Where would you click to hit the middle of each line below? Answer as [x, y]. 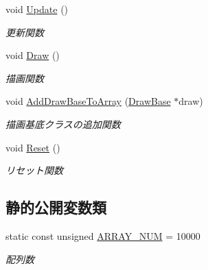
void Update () [37, 9]
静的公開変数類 [56, 207]
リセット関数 [34, 170]
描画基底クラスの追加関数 [63, 124]
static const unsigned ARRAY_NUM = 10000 [103, 235]
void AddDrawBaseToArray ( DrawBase [88, 101]
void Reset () [33, 147]
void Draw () [33, 55]
